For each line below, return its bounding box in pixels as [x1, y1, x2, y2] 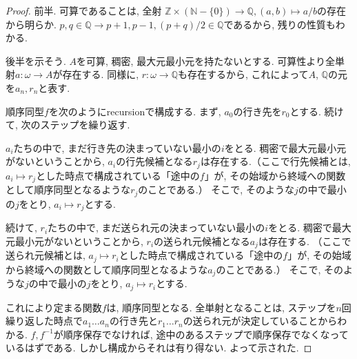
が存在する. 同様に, [52, 67, 139, 81]
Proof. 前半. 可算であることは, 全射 [6, 3, 162, 17]
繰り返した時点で [6, 313, 83, 328]
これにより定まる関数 [6, 300, 102, 314]
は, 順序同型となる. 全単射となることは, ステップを [106, 300, 336, 314]
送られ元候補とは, [6, 248, 85, 262]
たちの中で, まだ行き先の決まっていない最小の [13, 140, 221, 155]
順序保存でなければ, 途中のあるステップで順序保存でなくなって [63, 327, 349, 341]
